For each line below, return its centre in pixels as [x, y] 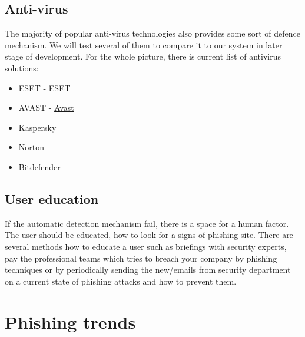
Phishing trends [70, 321]
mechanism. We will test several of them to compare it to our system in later [144, 44]
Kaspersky [37, 127]
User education [52, 198]
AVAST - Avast [46, 108]
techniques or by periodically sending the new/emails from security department [148, 270]
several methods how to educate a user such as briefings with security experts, [146, 246]
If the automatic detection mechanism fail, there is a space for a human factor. [147, 223]
